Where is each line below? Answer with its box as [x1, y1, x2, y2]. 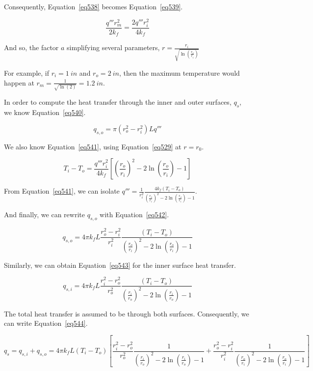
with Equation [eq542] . [100, 209, 169, 220]
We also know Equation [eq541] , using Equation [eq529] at [4, 141, 182, 151]
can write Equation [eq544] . [4, 318, 88, 328]
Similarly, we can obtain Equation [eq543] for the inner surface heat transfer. [4, 259, 236, 270]
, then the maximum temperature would [119, 68, 240, 78]
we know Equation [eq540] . [4, 107, 86, 117]
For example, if [4, 68, 50, 78]
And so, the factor [4, 42, 59, 53]
